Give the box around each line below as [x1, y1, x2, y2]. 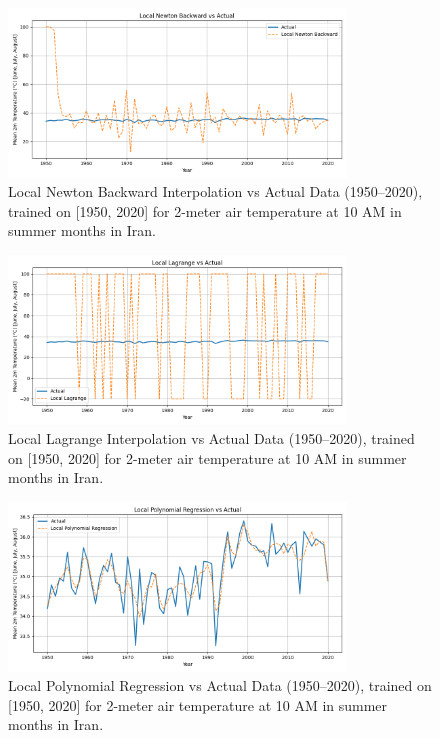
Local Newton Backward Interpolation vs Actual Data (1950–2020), [8, 181, 423, 202]
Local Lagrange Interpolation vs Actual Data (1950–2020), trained [8, 428, 415, 449]
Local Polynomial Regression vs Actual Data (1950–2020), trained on [8, 675, 432, 696]
